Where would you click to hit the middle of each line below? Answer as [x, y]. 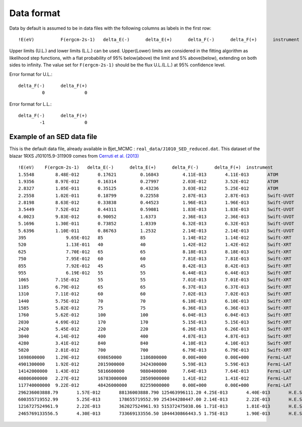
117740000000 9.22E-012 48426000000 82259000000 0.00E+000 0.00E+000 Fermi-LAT [155, 385]
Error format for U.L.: [31, 74]
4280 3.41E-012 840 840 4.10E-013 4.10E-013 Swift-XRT [155, 343]
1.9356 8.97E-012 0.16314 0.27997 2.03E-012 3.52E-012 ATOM [148, 181]
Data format [35, 13]
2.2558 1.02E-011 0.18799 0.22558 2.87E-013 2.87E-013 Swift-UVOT [156, 195]
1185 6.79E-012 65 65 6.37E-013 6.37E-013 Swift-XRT [155, 287]
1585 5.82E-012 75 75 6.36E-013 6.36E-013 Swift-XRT [155, 308]
